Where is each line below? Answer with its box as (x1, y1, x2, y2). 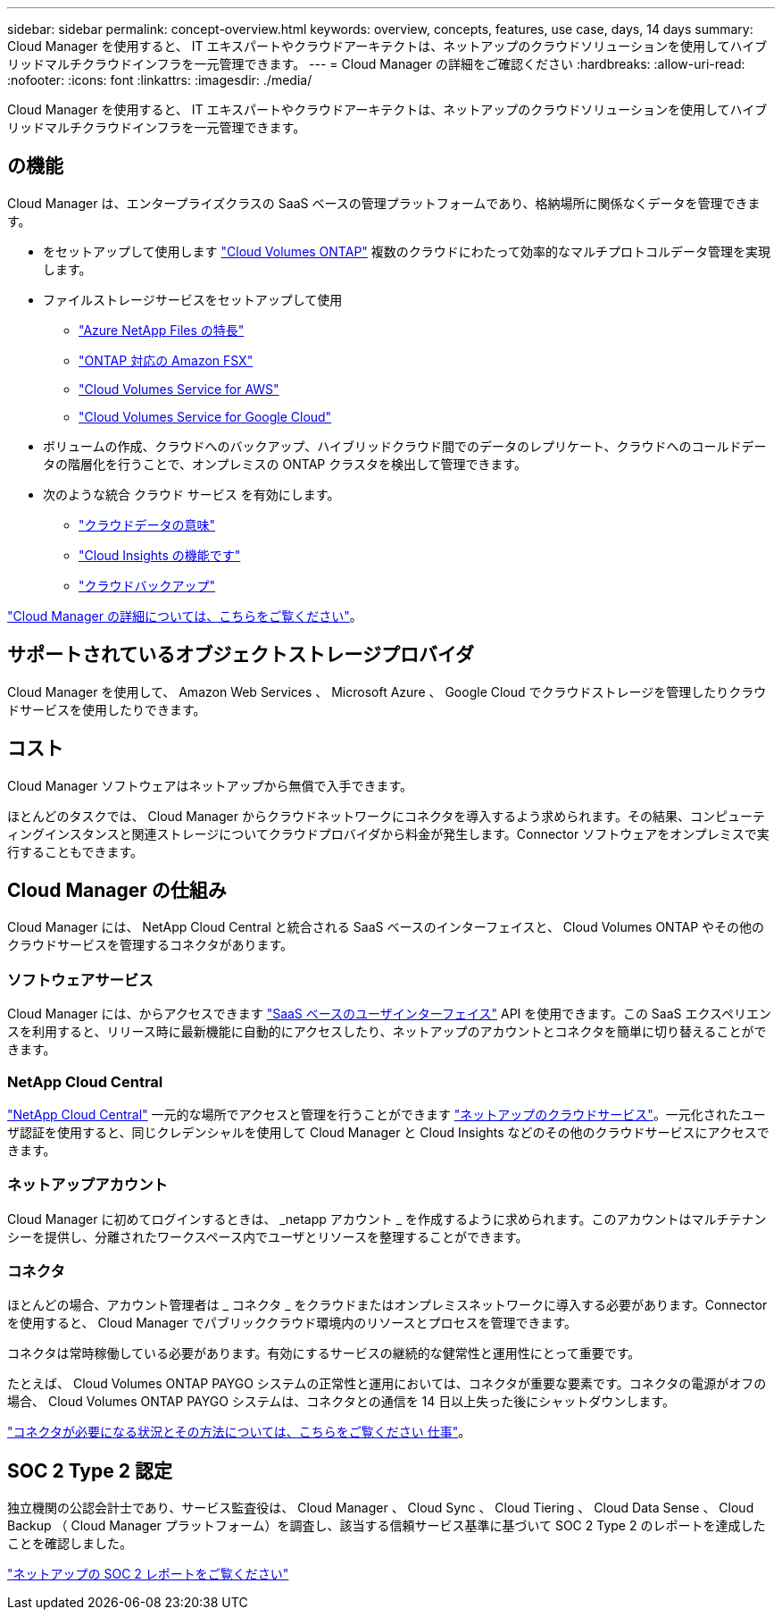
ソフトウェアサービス (7, 970, 154, 989)
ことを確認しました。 (7, 1536, 132, 1552)
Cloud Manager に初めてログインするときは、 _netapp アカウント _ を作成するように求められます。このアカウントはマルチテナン (7, 1211, 767, 1227)
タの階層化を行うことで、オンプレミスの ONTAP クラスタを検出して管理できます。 (43, 456, 528, 472)
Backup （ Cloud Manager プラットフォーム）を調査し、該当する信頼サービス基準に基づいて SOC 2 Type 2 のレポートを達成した (7, 1518, 766, 1534)
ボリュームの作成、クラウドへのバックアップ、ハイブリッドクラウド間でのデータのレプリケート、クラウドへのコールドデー (43, 438, 767, 454)
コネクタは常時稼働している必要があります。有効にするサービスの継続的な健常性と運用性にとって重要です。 (7, 1345, 641, 1361)
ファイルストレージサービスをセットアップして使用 (43, 291, 343, 307)
